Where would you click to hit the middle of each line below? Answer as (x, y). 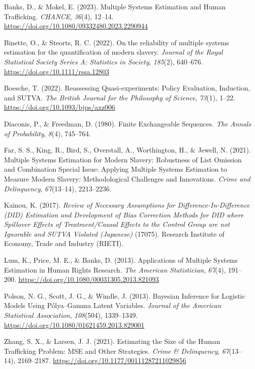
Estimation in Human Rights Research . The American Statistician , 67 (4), (115, 269)
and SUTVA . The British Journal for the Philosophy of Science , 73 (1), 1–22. (120, 97)
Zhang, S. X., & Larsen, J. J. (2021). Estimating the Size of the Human (112, 341)
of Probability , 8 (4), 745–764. (48, 133)
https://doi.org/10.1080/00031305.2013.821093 (89, 279)
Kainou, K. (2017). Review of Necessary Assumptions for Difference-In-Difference (127, 205)
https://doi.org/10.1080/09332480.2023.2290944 (76, 26)
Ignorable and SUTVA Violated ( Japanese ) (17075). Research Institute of (114, 233)
